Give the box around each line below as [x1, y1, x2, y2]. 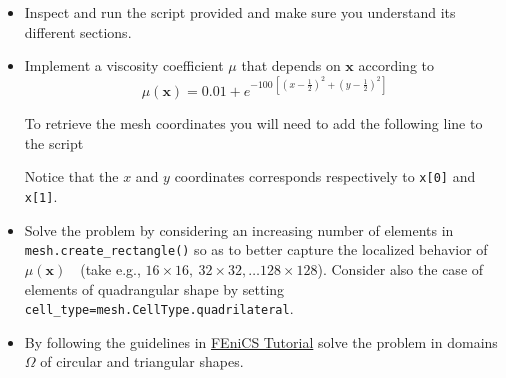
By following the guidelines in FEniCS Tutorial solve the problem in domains [24, 331, 498, 352]
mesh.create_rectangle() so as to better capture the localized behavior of [24, 239, 488, 260]
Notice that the [24, 166, 119, 187]
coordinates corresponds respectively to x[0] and [174, 166, 476, 187]
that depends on [241, 55, 341, 76]
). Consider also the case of [317, 259, 484, 280]
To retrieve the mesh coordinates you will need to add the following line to [24, 113, 483, 134]
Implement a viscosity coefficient [24, 55, 224, 76]
